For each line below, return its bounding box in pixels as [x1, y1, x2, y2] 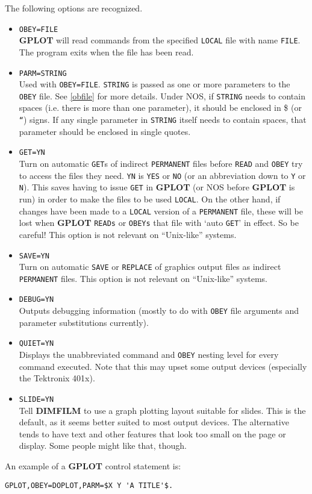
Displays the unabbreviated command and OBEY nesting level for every [19, 348, 279, 361]
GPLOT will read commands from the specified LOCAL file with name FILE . [19, 34, 301, 46]
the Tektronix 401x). [19, 372, 95, 384]
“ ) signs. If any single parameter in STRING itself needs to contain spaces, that [19, 113, 307, 126]
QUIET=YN [19, 339, 54, 348]
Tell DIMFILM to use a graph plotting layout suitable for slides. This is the [19, 404, 306, 416]
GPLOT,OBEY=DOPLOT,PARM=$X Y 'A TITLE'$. [5, 481, 173, 490]
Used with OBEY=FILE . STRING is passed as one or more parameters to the [19, 78, 290, 90]
